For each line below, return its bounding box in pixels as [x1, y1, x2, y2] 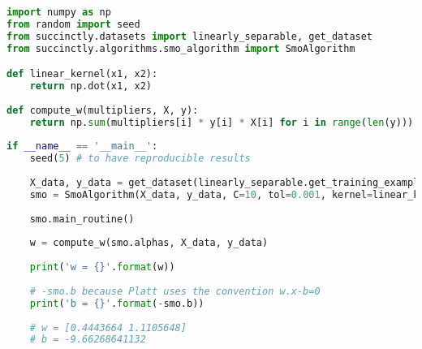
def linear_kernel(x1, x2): [6, 68, 158, 80]
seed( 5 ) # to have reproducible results [29, 153, 251, 165]
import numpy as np [6, 6, 111, 18]
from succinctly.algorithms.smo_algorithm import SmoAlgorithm [6, 42, 355, 54]
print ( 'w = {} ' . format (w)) [29, 261, 175, 274]
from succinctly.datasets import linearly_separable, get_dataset [6, 30, 373, 42]
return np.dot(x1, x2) [29, 80, 152, 93]
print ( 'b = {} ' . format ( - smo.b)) [29, 297, 205, 309]
